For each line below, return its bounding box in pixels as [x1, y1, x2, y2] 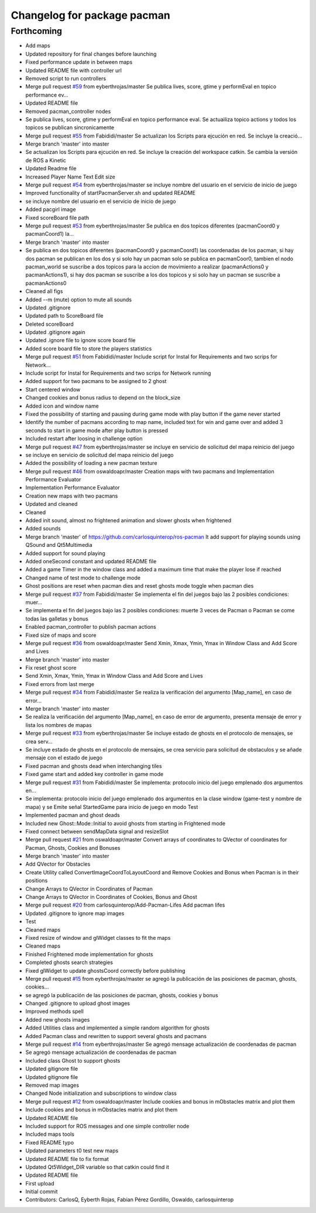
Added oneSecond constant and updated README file [25, 558, 157, 564]
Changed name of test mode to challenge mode [25, 574, 140, 581]
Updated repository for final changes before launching [25, 50, 157, 57]
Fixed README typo [25, 1139, 74, 1146]
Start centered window [25, 386, 81, 393]
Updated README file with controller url [25, 67, 122, 74]
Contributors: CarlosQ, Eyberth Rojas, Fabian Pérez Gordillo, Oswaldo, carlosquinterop [25, 1196, 234, 1203]
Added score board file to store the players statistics [25, 345, 152, 352]
